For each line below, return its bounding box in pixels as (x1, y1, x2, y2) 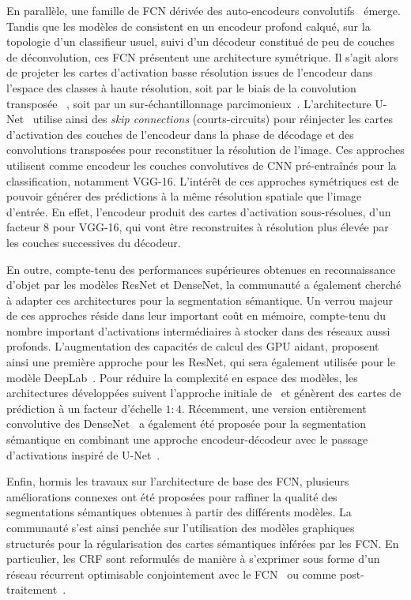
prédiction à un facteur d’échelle (6, 399, 162, 416)
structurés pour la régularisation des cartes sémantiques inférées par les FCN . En (6, 534, 399, 551)
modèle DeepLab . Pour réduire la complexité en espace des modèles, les (6, 369, 358, 385)
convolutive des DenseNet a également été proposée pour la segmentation (6, 415, 367, 432)
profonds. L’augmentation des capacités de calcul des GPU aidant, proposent (6, 338, 379, 354)
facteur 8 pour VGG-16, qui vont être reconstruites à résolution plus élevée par (6, 219, 389, 235)
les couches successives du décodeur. (6, 234, 181, 250)
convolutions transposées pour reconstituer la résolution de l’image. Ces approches (6, 141, 405, 158)
